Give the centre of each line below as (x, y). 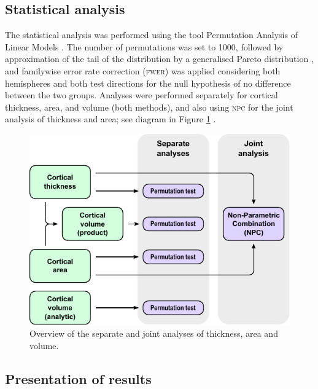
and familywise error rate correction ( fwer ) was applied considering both (143, 70)
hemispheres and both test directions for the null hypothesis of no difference (148, 83)
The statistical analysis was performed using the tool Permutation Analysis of (151, 35)
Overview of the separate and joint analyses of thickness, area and (154, 333)
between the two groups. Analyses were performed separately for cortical (142, 95)
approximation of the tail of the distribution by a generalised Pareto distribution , (159, 59)
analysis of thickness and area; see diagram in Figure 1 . (111, 119)
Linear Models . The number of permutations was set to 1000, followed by (144, 46)
